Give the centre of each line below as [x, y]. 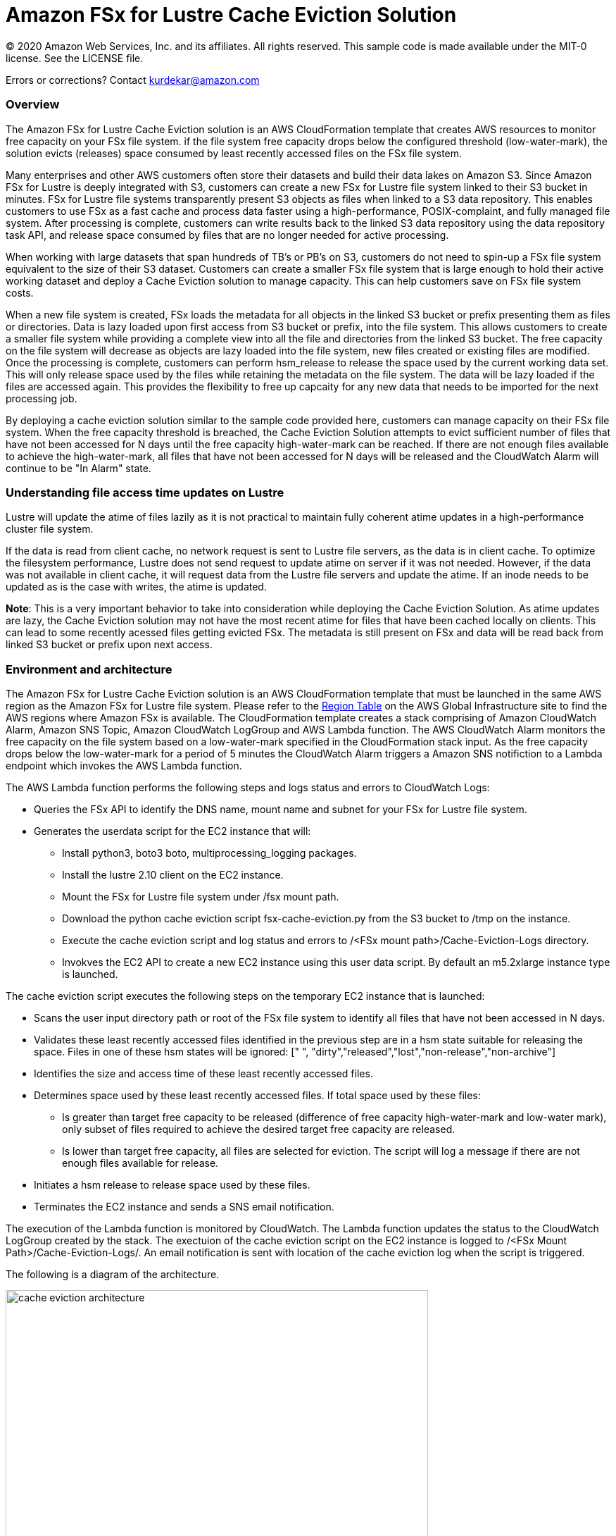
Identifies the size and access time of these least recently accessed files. [203, 1073]
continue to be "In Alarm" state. [78, 468]
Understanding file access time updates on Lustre [145, 492]
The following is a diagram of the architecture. [113, 1274]
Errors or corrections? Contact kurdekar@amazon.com [133, 80]
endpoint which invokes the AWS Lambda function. [124, 766]
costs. [20, 292]
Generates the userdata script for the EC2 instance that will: [172, 831]
